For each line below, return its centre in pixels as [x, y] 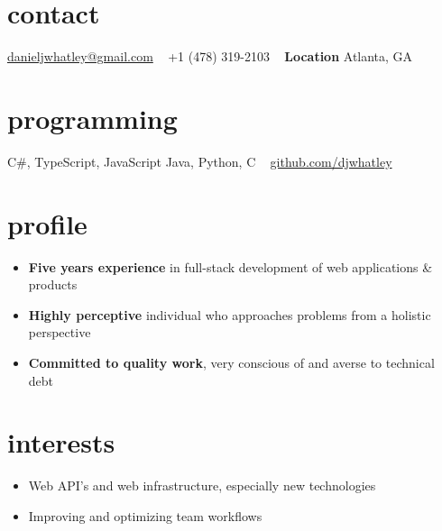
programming [92, 118]
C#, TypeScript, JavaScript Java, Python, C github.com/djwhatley [200, 161]
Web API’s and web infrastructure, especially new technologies [202, 485]
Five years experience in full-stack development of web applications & [230, 266]
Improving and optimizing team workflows [145, 515]
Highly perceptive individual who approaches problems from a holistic [230, 314]
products [53, 284]
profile [47, 223]
